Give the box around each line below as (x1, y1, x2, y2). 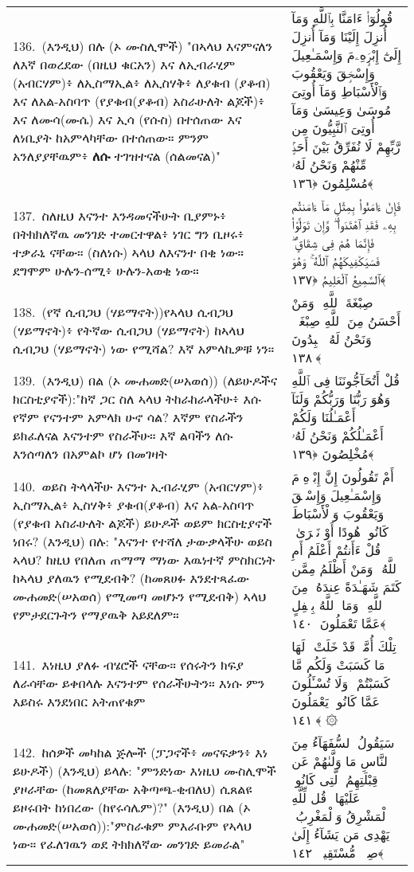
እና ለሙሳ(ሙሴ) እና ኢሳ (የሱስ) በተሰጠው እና (13, 109, 242, 128)
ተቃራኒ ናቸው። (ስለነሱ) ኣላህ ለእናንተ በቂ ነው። (13, 242, 244, 261)
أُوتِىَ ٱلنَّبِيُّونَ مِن (291, 119, 375, 137)
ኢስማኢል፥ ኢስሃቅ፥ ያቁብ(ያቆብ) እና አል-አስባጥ (13, 495, 255, 514)
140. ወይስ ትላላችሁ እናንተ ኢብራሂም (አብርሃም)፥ (13, 476, 264, 495)
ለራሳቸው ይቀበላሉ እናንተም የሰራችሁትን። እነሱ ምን (13, 674, 265, 692)
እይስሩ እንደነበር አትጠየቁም (13, 692, 146, 710)
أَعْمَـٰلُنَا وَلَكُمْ (291, 408, 356, 426)
